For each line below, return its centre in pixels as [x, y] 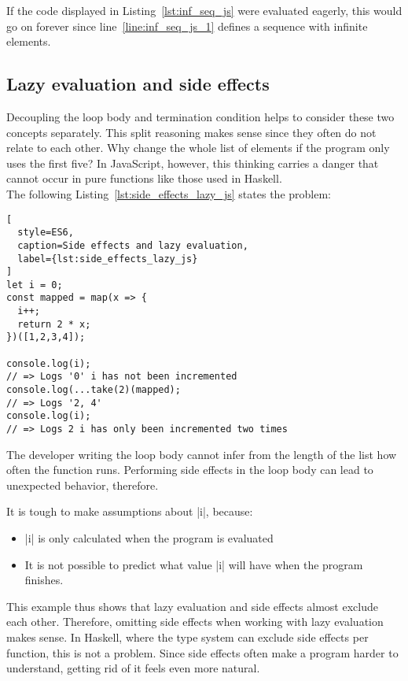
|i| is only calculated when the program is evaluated [149, 538]
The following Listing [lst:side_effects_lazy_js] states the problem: [169, 193]
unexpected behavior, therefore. [83, 485]
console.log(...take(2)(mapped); [94, 390]
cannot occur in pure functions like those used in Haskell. [144, 178]
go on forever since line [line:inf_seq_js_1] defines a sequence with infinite [187, 26]
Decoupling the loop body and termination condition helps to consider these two [200, 116]
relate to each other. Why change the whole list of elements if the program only [198, 148]
